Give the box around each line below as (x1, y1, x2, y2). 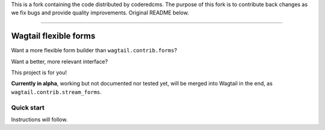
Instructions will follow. (11, 116, 68, 123)
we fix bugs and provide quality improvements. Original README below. (11, 9, 190, 16)
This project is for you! (11, 69, 67, 76)
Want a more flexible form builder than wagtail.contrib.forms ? (11, 47, 178, 54)
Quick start (11, 103, 45, 111)
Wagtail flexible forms (11, 31, 96, 42)
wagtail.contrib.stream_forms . (11, 88, 102, 96)
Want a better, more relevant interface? (11, 58, 108, 65)
